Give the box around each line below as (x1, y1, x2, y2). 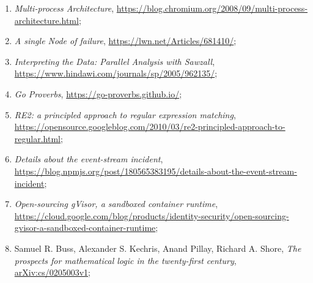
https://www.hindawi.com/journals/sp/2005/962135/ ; (14, 67, 218, 80)
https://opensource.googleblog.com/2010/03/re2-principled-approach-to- (14, 120, 285, 133)
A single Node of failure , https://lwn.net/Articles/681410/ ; (14, 34, 237, 47)
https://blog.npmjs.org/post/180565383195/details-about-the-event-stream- (14, 164, 297, 177)
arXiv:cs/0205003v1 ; (14, 266, 90, 279)
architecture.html (14, 13, 79, 26)
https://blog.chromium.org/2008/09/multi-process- (116, 2, 308, 14)
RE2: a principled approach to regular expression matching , (14, 108, 236, 121)
